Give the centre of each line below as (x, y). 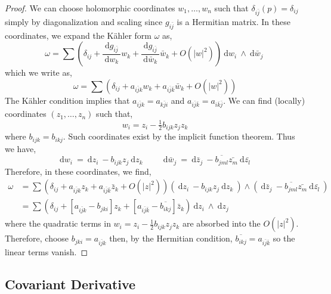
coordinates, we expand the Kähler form (78, 35)
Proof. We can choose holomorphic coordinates (90, 8)
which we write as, (38, 72)
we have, (21, 148)
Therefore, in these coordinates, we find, (78, 171)
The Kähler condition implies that (67, 100)
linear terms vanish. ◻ (47, 252)
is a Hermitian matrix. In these (233, 21)
